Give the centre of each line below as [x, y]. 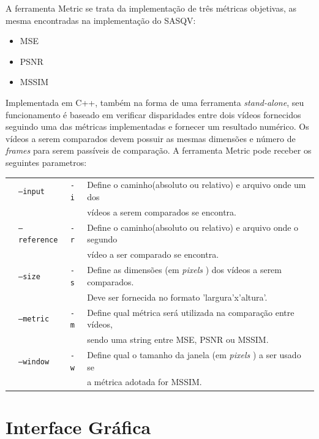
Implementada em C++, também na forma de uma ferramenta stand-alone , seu [155, 102]
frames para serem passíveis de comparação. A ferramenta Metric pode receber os [159, 150]
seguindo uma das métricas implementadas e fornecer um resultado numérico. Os [157, 126]
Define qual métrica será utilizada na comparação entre [191, 312]
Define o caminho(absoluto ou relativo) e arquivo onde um [197, 185]
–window [34, 362]
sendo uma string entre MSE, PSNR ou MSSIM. [178, 340]
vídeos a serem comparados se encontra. [162, 212]
